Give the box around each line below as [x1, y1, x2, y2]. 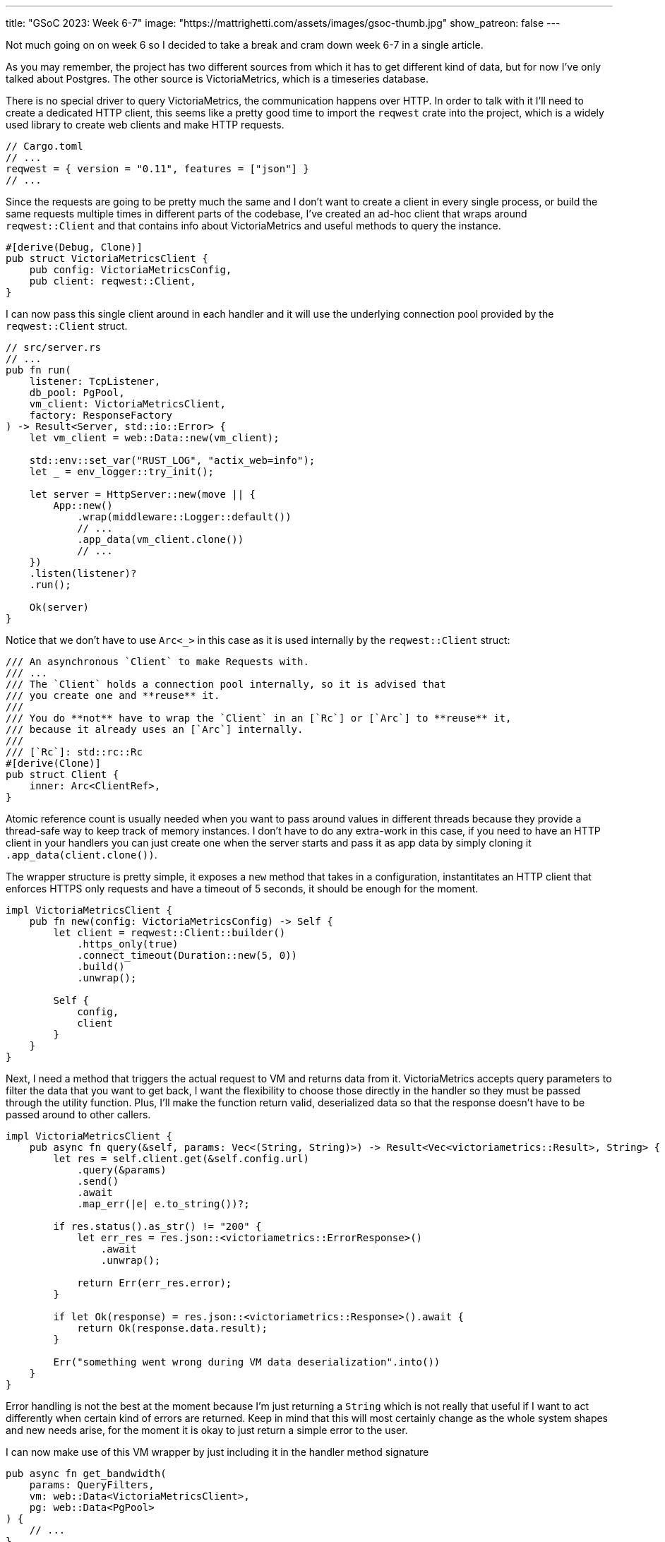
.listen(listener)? [29, 568, 137, 579]
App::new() [53, 500, 113, 511]
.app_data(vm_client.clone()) [77, 534, 244, 545]
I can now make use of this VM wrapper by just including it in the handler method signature [6, 1446, 429, 1458]
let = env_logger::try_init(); [29, 466, 215, 477]
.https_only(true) [77, 938, 179, 950]
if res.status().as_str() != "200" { [53, 1221, 262, 1232]
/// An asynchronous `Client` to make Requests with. [6, 656, 309, 667]
